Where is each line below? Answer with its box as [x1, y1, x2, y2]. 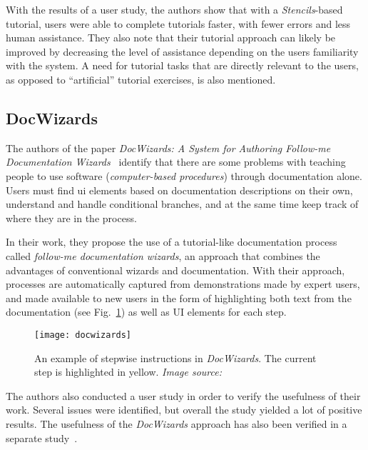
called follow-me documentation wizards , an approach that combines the [6, 248, 320, 263]
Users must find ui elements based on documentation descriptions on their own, [6, 182, 353, 197]
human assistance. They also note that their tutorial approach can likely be [6, 30, 336, 45]
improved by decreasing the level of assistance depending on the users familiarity [6, 44, 359, 59]
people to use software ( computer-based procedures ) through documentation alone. [6, 168, 362, 183]
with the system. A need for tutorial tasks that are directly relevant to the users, [6, 58, 359, 73]
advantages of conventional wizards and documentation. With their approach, [6, 262, 345, 277]
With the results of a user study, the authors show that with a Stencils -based [6, 2, 343, 16]
